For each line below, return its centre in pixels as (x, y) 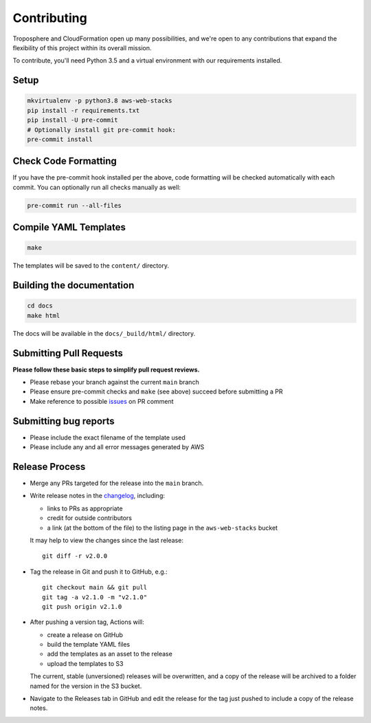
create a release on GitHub (85, 635)
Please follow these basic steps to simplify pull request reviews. (106, 369)
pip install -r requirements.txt (83, 110)
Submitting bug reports (64, 421)
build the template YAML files (89, 645)
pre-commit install (60, 139)
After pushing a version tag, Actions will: (87, 622)
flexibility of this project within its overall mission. (82, 47)
